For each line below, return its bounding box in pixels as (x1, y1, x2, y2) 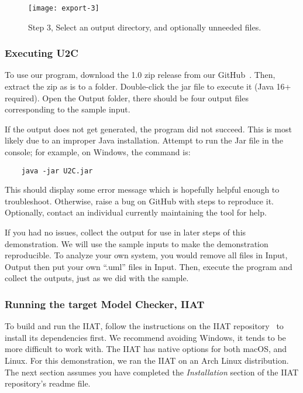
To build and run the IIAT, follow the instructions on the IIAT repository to (5, 320, 284, 332)
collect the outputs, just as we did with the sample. (5, 272, 189, 284)
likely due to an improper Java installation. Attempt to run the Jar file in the (5, 134, 283, 146)
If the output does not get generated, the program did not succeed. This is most (5, 122, 292, 135)
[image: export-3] (28, 4, 99, 12)
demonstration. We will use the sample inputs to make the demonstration (5, 237, 268, 250)
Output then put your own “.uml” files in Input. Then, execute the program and (5, 260, 292, 272)
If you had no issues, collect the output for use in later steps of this (5, 226, 246, 238)
